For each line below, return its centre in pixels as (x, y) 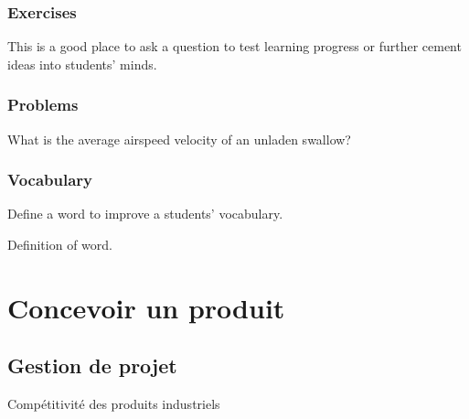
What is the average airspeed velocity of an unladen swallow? (179, 139)
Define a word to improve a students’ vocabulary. (145, 214)
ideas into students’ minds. (82, 64)
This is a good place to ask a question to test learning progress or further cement (234, 46)
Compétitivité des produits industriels (114, 404)
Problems (43, 105)
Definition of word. (60, 245)
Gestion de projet (92, 365)
